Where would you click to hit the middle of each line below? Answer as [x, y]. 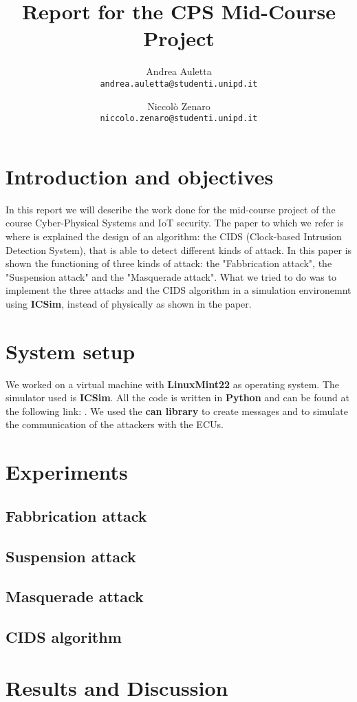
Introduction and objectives [140, 176]
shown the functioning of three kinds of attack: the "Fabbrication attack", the [169, 263]
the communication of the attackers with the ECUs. [115, 424]
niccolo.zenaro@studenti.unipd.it [179, 119]
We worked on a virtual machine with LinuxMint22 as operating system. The [172, 384]
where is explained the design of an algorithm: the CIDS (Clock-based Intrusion [174, 236]
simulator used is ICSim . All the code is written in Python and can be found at [177, 397]
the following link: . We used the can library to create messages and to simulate [177, 411]
